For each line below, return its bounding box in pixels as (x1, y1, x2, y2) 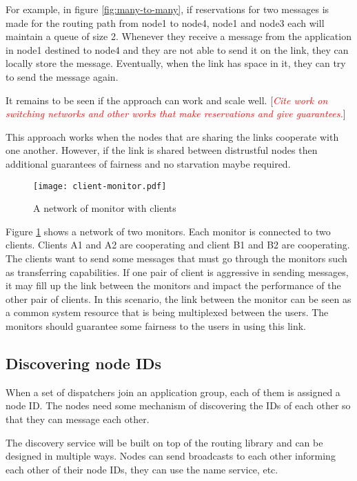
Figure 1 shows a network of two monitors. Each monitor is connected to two (6, 224, 331, 238)
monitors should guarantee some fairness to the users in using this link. (6, 318, 307, 333)
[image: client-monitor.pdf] (33, 181, 167, 191)
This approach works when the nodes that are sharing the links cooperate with (6, 129, 339, 144)
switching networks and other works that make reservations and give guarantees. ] (6, 106, 346, 121)
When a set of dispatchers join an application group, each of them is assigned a (6, 384, 340, 399)
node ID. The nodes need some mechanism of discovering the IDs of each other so (6, 398, 351, 413)
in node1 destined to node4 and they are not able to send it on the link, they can (6, 42, 349, 57)
